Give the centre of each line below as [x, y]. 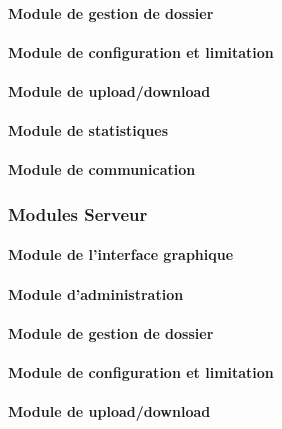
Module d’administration [96, 293]
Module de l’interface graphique [121, 254]
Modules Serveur [78, 213]
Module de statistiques [88, 130]
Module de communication [102, 169]
